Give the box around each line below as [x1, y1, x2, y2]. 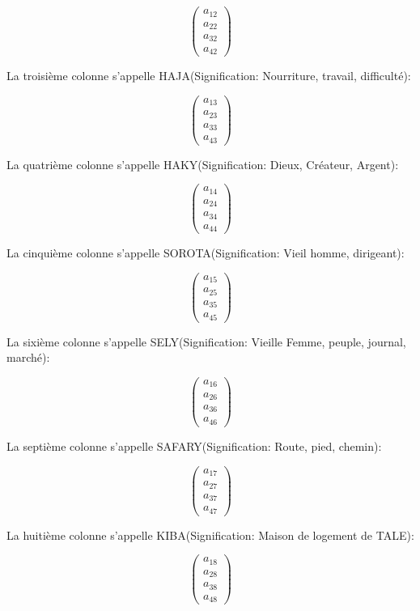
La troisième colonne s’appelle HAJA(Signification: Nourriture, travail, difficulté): [6, 67, 411, 83]
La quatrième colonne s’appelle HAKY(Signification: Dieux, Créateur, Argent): [6, 155, 399, 172]
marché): [6, 349, 50, 366]
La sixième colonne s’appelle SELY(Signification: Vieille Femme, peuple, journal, [6, 333, 406, 350]
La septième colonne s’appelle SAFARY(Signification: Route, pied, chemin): [6, 437, 382, 454]
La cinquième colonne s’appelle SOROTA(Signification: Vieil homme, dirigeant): [6, 244, 405, 261]
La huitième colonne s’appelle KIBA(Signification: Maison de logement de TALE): [6, 526, 414, 543]
